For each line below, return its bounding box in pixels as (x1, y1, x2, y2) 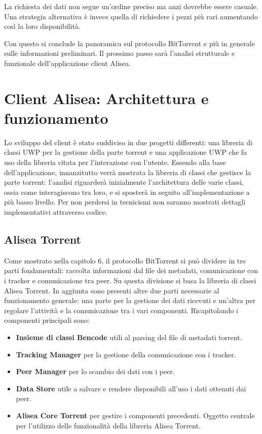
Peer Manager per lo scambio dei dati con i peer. (16, 366, 175, 377)
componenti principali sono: (4, 315, 90, 325)
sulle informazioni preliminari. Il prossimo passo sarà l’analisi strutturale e (4, 48, 235, 58)
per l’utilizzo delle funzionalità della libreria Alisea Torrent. (16, 420, 201, 430)
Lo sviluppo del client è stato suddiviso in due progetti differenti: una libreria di (4, 137, 252, 147)
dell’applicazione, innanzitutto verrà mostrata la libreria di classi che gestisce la (4, 166, 251, 177)
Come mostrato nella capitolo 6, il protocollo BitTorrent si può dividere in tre (4, 255, 246, 265)
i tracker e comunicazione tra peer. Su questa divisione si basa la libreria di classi (4, 275, 256, 286)
